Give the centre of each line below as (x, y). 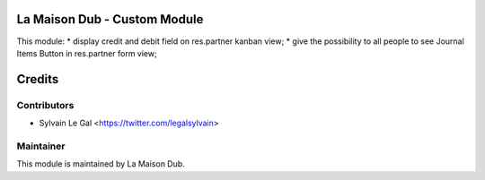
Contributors (45, 105)
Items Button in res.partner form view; (87, 53)
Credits (38, 79)
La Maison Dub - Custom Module (110, 19)
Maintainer (41, 146)
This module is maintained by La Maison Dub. (101, 164)
